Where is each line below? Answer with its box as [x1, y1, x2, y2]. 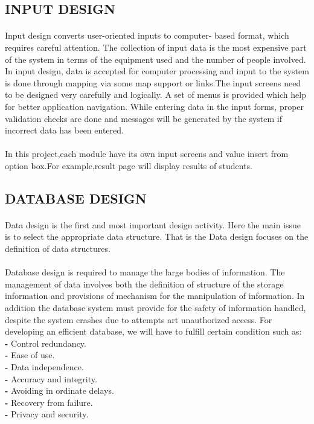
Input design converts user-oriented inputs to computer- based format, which [5, 29, 289, 42]
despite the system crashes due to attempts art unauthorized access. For [5, 313, 272, 326]
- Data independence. [5, 361, 84, 373]
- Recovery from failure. [5, 396, 93, 408]
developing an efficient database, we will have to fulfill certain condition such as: [5, 325, 302, 338]
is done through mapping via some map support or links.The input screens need [5, 76, 301, 89]
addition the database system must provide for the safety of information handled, [5, 301, 306, 314]
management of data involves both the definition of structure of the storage [5, 277, 284, 290]
